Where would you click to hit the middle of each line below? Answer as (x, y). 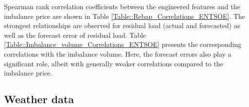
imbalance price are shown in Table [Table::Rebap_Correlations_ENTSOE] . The (124, 16)
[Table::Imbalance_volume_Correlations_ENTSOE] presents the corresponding (123, 44)
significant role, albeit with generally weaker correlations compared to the (114, 63)
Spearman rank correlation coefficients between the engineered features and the (122, 6)
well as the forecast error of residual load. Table (75, 35)
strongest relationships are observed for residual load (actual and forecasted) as (122, 25)
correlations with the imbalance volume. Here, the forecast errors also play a (118, 53)
